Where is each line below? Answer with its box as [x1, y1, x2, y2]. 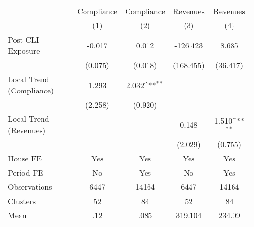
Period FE [8, 167, 43, 178]
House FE [8, 153, 42, 164]
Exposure [8, 45, 40, 56]
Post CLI [8, 34, 39, 45]
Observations [8, 181, 52, 192]
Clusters [8, 195, 36, 206]
